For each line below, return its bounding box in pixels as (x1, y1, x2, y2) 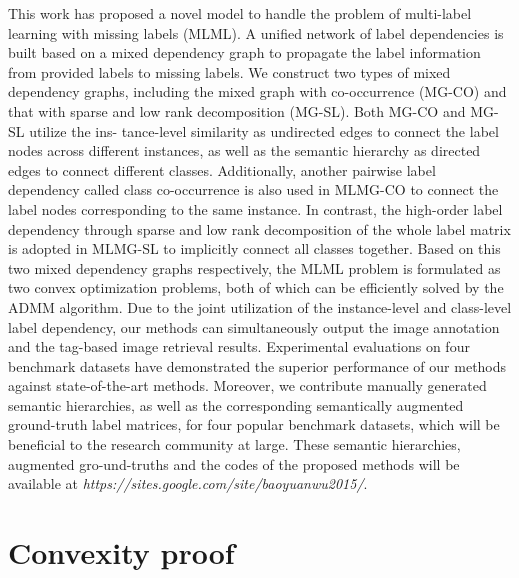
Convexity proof (8, 532, 235, 573)
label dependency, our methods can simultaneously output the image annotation (8, 316, 500, 337)
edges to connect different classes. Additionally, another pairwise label (8, 159, 436, 180)
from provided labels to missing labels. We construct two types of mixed (8, 61, 451, 82)
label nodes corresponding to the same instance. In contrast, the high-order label (8, 198, 503, 219)
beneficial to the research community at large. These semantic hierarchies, (8, 434, 461, 455)
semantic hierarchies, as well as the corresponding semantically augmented (8, 394, 464, 415)
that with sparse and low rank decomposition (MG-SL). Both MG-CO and (8, 100, 466, 121)
